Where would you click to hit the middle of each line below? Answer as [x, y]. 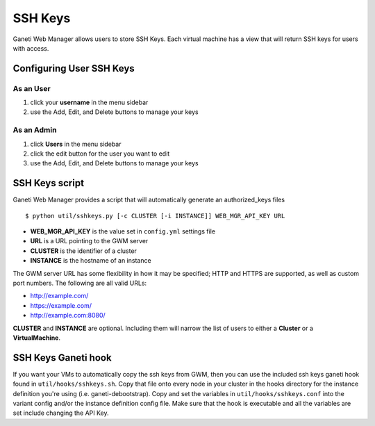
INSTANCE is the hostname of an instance [91, 261]
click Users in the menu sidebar [76, 144]
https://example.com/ [61, 305]
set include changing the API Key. [61, 413]
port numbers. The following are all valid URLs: [80, 283]
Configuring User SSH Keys [74, 68]
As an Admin [35, 130]
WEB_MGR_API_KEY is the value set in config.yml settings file [123, 231]
